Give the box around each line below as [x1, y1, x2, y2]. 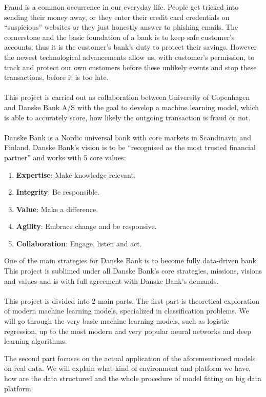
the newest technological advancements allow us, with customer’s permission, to [4, 51, 255, 62]
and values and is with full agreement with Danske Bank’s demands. [4, 275, 219, 286]
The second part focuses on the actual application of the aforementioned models [4, 352, 256, 363]
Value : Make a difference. [16, 203, 98, 214]
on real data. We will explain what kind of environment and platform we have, [4, 363, 251, 373]
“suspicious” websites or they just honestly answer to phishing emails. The [4, 22, 238, 32]
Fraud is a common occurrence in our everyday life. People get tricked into [4, 2, 239, 12]
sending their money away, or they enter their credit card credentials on [4, 11, 230, 22]
